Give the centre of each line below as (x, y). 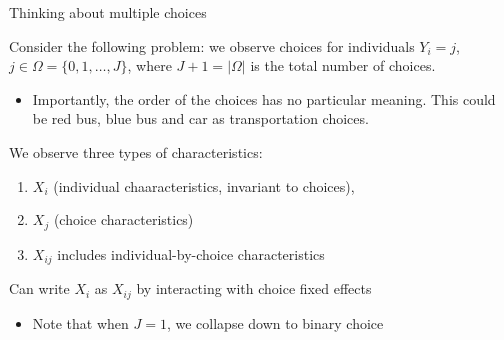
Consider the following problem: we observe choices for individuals (212, 45)
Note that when (80, 322)
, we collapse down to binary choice (275, 322)
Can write (39, 288)
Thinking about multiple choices (108, 12)
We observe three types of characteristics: (136, 151)
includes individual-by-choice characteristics (191, 253)
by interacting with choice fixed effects (254, 288)
